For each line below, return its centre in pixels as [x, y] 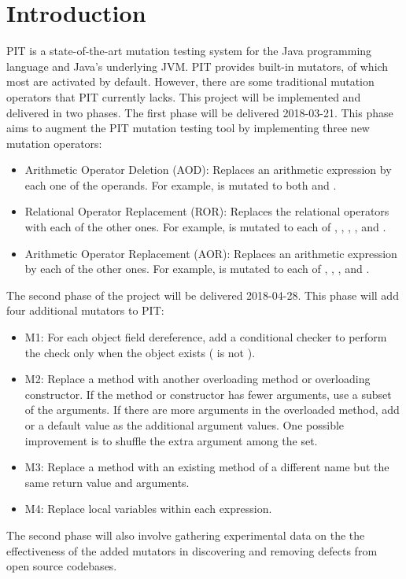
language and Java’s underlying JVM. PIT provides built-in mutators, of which [197, 66]
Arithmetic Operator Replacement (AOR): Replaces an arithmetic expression [211, 253]
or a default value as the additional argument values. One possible [185, 425]
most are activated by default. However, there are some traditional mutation [190, 81]
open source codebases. [62, 566]
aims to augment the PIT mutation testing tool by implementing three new [188, 128]
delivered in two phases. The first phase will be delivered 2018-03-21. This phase [200, 112]
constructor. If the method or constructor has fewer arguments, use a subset [208, 394]
